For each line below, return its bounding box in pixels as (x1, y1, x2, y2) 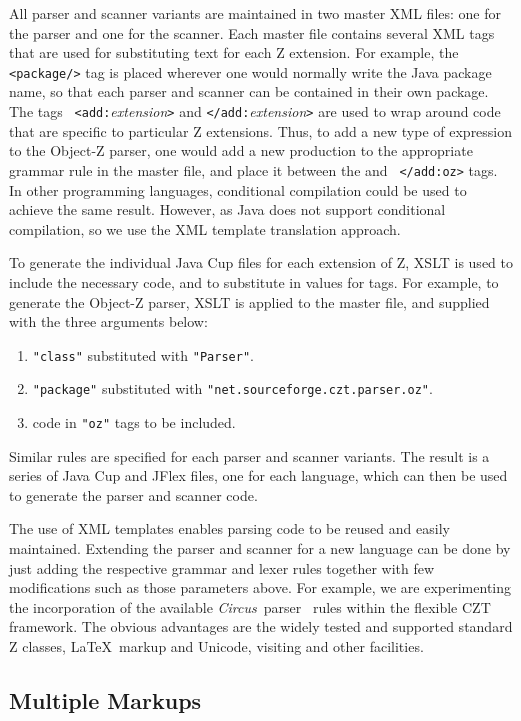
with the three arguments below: (9, 311, 208, 332)
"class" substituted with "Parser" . (32, 344, 254, 365)
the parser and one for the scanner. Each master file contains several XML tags (9, 22, 495, 43)
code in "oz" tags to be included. (32, 412, 236, 432)
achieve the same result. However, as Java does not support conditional (9, 199, 446, 220)
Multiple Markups (9, 684, 202, 715)
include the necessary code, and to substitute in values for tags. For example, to (9, 271, 499, 292)
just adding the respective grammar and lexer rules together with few (9, 557, 435, 578)
